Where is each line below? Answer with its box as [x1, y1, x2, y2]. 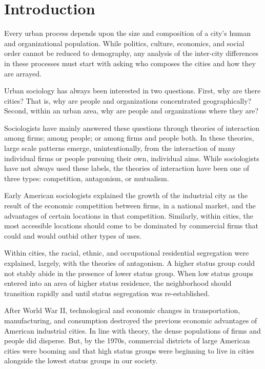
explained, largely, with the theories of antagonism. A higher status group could [4, 258, 255, 268]
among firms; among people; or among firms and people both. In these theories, [4, 132, 254, 143]
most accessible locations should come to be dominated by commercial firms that [4, 220, 258, 231]
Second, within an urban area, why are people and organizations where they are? [4, 105, 259, 116]
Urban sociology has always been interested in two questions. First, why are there [4, 85, 261, 96]
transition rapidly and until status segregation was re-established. [4, 287, 210, 298]
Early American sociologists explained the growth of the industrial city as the [4, 190, 248, 201]
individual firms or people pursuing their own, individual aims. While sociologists [4, 152, 259, 163]
